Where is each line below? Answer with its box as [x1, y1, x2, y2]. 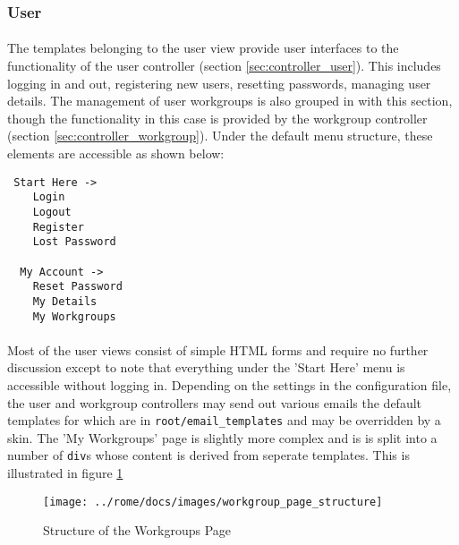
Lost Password [32, 235, 116, 249]
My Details [32, 294, 98, 308]
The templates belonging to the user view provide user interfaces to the [7, 38, 399, 57]
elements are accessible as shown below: [7, 144, 225, 162]
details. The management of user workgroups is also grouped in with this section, [7, 91, 453, 110]
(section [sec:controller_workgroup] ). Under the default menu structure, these [7, 126, 433, 145]
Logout [32, 205, 72, 218]
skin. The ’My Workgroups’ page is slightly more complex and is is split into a [7, 428, 438, 447]
